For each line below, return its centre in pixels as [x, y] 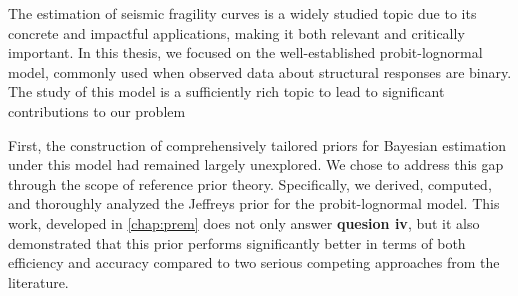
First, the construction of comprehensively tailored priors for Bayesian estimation [257, 144]
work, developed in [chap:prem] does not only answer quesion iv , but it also [244, 222]
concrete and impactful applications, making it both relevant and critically [236, 32]
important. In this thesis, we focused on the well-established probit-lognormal [245, 52]
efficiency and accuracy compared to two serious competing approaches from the [254, 262]
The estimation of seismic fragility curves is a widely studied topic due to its [242, 13]
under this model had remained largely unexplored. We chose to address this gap [256, 164]
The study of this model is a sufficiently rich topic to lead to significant [226, 91]
